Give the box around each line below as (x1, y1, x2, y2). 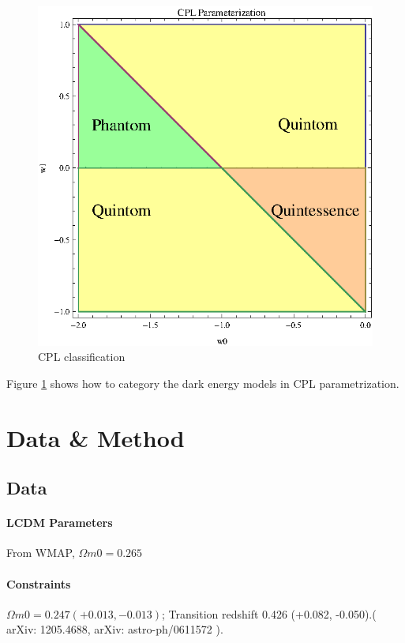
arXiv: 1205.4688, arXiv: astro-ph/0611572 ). (6, 621, 223, 637)
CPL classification (38, 348, 126, 365)
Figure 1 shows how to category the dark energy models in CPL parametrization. (6, 374, 399, 391)
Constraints (6, 575, 71, 592)
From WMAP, (6, 544, 75, 561)
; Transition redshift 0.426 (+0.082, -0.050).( (162, 605, 377, 622)
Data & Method (6, 421, 185, 453)
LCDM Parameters (6, 514, 113, 531)
